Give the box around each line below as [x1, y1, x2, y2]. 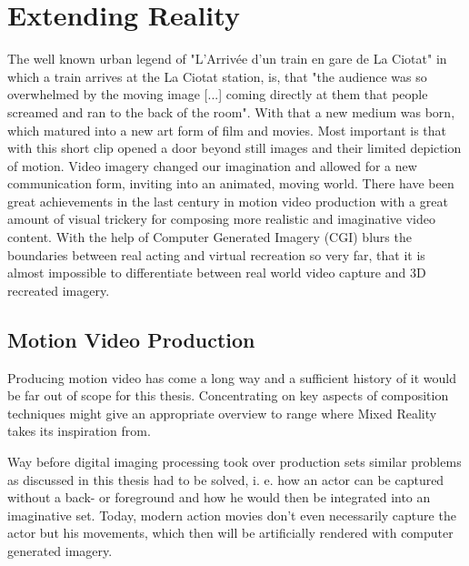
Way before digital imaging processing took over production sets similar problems [7, 452, 462, 471]
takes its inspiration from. [7, 421, 151, 440]
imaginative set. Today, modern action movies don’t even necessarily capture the [7, 505, 456, 524]
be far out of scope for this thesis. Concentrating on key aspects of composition [7, 386, 449, 405]
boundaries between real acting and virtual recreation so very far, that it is [7, 245, 425, 264]
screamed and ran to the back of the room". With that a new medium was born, [7, 102, 455, 121]
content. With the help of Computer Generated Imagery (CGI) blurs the [7, 227, 412, 247]
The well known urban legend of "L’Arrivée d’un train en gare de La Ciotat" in [7, 49, 447, 68]
